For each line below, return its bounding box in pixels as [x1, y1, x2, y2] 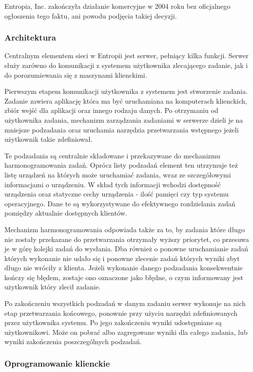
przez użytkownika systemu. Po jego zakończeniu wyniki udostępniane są [4, 317, 222, 328]
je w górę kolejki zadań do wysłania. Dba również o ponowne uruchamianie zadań [4, 243, 249, 254]
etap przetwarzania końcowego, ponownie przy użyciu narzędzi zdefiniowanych [4, 307, 238, 318]
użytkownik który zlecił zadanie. [4, 282, 101, 292]
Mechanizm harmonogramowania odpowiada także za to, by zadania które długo [4, 224, 245, 234]
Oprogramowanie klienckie [4, 357, 110, 369]
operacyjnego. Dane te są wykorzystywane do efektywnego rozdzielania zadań [4, 198, 235, 208]
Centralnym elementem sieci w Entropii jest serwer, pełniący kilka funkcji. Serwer [4, 50, 249, 61]
